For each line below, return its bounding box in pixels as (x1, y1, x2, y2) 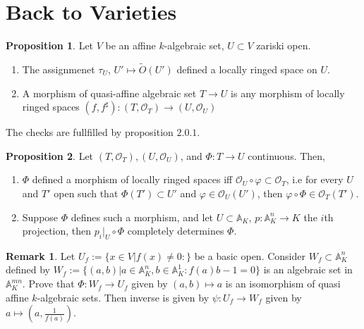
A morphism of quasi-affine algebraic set (22, 85, 197, 100)
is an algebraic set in (263, 262, 353, 277)
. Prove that (22, 276, 75, 291)
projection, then (22, 223, 92, 238)
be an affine (105, 38, 156, 53)
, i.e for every (286, 172, 344, 187)
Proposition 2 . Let (6, 148, 94, 163)
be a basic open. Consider (194, 248, 305, 263)
